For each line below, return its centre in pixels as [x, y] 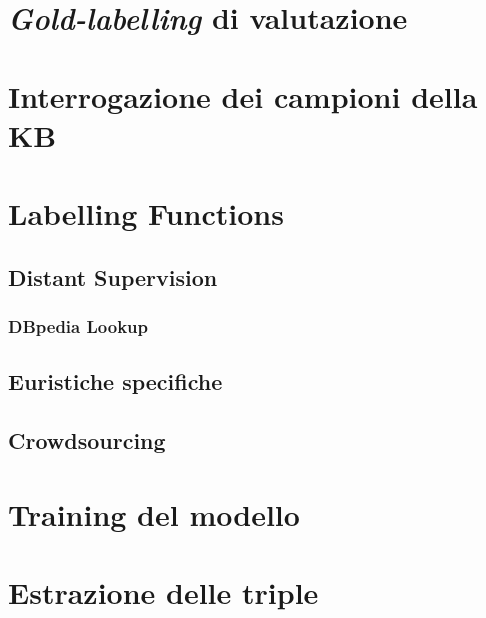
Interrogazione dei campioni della [243, 95]
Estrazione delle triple [163, 592]
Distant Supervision [113, 276]
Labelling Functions [146, 213]
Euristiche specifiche [115, 381]
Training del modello [154, 513]
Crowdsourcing [87, 440]
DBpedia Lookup [78, 326]
